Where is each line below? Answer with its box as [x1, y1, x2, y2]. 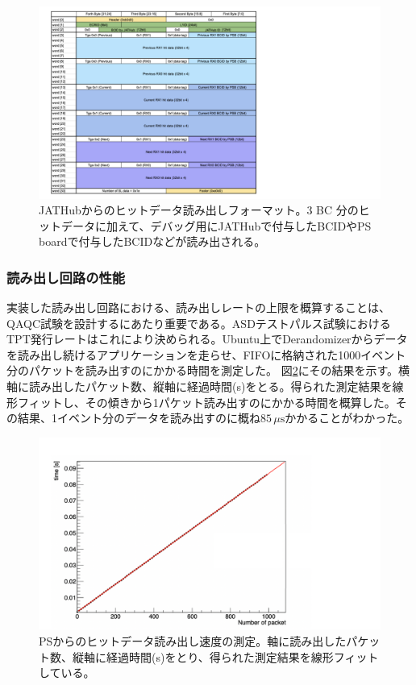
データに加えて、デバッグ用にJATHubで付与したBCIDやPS [60, 217, 372, 234]
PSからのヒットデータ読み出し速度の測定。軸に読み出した [39, 632, 347, 649]
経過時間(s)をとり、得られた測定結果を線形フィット [106, 648, 379, 665]
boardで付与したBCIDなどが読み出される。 [39, 233, 266, 250]
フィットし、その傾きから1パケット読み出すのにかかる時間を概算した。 [17, 393, 396, 410]
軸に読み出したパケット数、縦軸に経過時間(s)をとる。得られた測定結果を [6, 378, 393, 395]
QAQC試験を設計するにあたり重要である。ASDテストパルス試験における [6, 314, 391, 331]
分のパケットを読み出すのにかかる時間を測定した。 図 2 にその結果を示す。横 [6, 362, 410, 379]
